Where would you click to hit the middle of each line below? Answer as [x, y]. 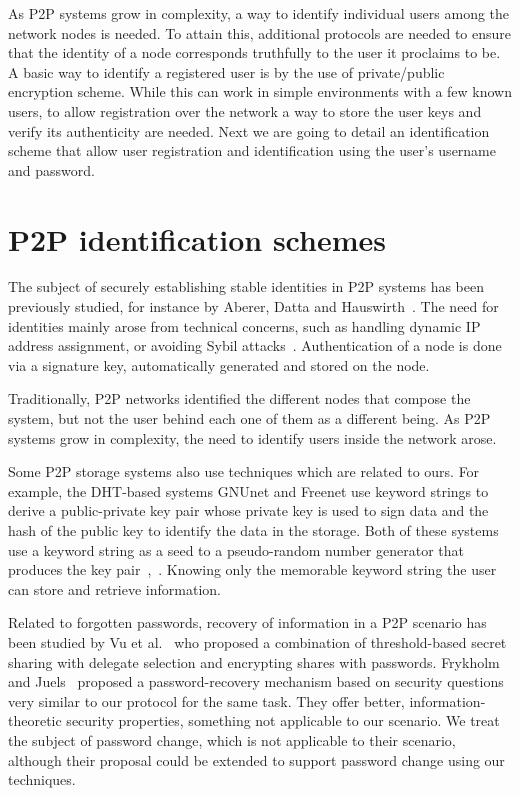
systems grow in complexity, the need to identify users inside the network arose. [252, 437]
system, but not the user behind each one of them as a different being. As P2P [249, 418]
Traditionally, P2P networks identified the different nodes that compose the [239, 398]
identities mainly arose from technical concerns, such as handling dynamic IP [244, 325]
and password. [51, 169]
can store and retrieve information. [114, 588]
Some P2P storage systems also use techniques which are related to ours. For [244, 471]
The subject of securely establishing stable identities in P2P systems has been [246, 286]
